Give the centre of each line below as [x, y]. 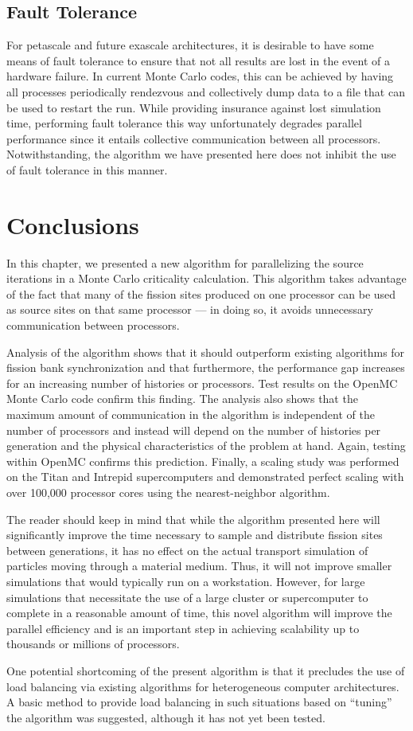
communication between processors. [93, 325]
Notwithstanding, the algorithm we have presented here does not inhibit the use [201, 154]
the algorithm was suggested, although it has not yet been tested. [166, 717]
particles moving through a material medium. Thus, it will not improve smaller [199, 566]
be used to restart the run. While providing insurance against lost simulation [194, 107]
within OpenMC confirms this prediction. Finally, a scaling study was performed [203, 461]
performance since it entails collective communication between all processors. [194, 138]
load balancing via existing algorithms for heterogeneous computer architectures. [203, 686]
